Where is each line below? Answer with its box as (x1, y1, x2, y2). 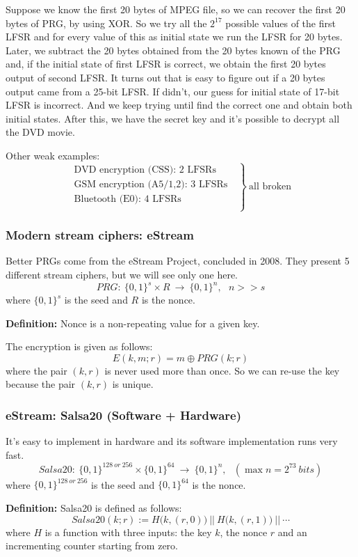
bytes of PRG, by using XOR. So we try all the (6, 15, 207, 30)
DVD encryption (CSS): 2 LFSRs (74, 164, 216, 175)
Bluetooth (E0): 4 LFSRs (74, 194, 181, 204)
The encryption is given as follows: (6, 339, 153, 354)
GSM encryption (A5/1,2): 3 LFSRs (74, 179, 228, 189)
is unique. (112, 377, 154, 391)
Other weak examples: (6, 148, 100, 162)
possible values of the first (225, 15, 336, 30)
